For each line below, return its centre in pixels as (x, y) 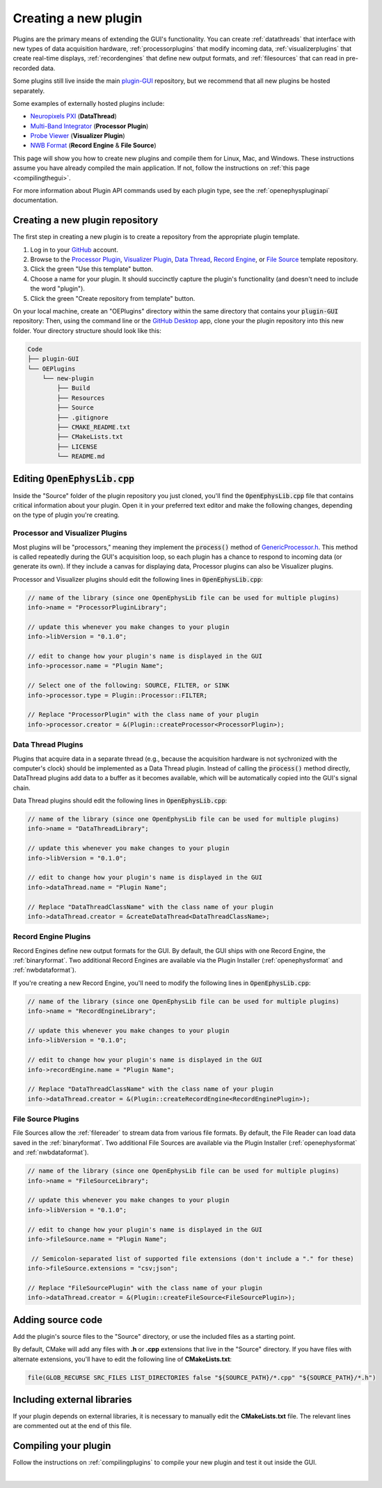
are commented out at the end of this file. (72, 1426)
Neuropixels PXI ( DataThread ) (74, 116)
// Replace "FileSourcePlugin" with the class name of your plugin (145, 1288)
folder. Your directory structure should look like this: (87, 330)
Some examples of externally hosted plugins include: (89, 103)
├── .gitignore (83, 417)
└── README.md (81, 457)
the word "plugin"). (57, 288)
